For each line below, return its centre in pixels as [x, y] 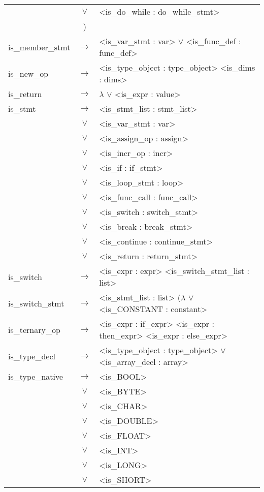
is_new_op [28, 73]
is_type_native [36, 376]
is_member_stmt [39, 47]
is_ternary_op [34, 329]
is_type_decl [32, 356]
